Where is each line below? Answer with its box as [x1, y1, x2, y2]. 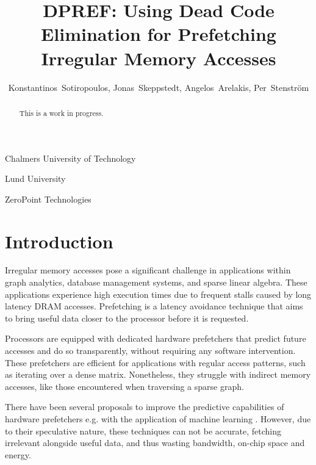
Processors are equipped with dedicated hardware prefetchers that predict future [5, 332, 306, 345]
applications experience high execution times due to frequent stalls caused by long [5, 287, 312, 300]
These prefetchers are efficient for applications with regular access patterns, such [5, 356, 306, 369]
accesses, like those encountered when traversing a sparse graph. [5, 380, 244, 392]
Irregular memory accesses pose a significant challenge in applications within [5, 264, 291, 276]
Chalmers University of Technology [5, 151, 136, 164]
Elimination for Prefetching [41, 21, 276, 46]
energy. [5, 448, 31, 461]
